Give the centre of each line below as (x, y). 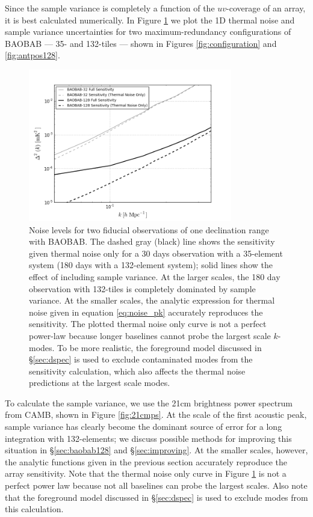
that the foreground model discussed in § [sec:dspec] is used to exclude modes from (156, 497)
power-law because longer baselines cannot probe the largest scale (150, 335)
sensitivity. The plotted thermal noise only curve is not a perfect (148, 324)
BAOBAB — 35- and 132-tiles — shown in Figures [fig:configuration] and (141, 43)
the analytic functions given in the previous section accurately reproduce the (146, 461)
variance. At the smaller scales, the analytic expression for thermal (152, 300)
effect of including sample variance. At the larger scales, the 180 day (155, 276)
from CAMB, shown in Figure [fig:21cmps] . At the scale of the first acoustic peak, (156, 415)
